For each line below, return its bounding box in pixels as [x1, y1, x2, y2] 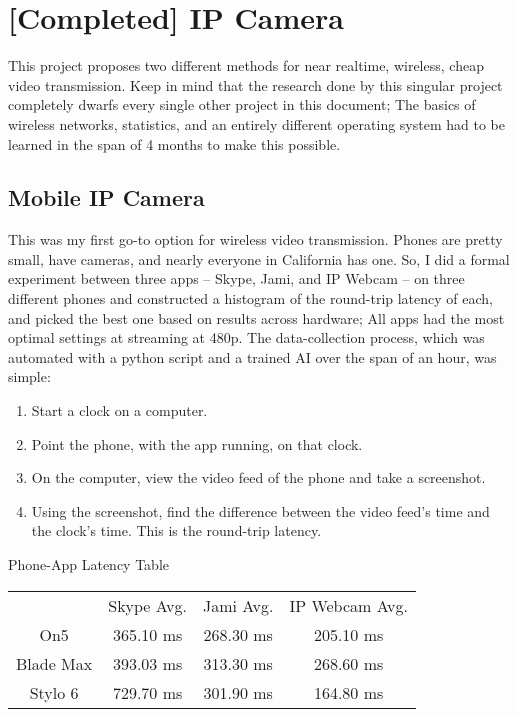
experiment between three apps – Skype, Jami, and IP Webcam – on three [8, 268, 465, 289]
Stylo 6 [29, 680, 79, 704]
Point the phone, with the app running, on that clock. [31, 433, 363, 454]
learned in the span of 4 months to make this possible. [8, 133, 341, 154]
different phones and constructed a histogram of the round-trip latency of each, [8, 288, 494, 309]
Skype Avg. [108, 593, 187, 617]
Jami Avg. [202, 593, 274, 617]
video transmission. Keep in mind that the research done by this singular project [8, 74, 503, 95]
